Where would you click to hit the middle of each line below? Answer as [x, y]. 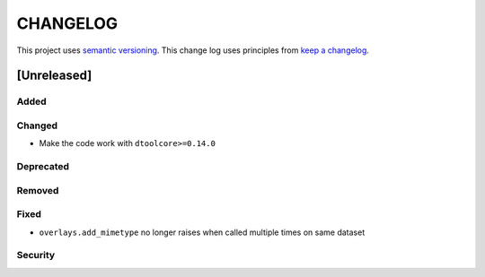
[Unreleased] [54, 76]
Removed [38, 190]
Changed [37, 126]
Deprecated [43, 167]
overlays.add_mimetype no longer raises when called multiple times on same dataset [202, 232]
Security [36, 255]
